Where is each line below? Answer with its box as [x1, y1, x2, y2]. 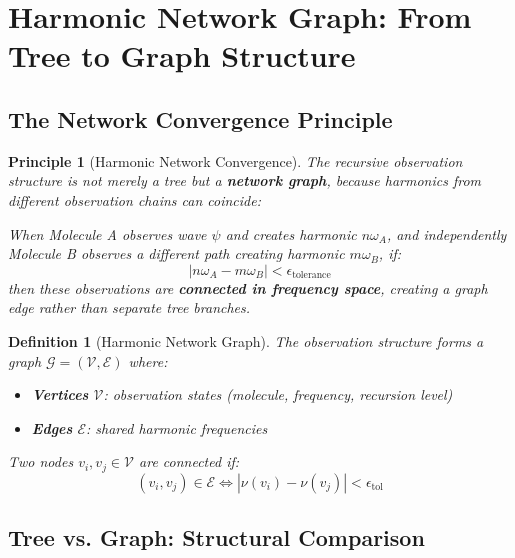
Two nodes [8, 451, 74, 472]
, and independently [386, 223, 507, 244]
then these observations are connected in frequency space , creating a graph [8, 277, 488, 298]
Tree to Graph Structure [8, 35, 356, 76]
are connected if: [139, 451, 240, 472]
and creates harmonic [225, 223, 357, 244]
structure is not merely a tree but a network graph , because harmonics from [8, 170, 481, 191]
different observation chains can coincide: [8, 189, 261, 210]
